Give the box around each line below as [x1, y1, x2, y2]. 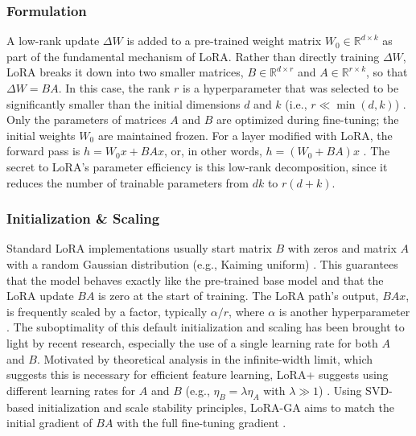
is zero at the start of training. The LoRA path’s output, [98, 287, 379, 304]
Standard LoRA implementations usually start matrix [6, 240, 272, 257]
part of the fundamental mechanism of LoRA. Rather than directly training [6, 47, 380, 64]
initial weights [6, 126, 76, 143]
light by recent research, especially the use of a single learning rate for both [6, 334, 378, 351]
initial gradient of [6, 414, 93, 431]
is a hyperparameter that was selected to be [182, 80, 399, 96]
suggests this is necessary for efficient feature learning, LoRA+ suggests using [6, 366, 389, 383]
